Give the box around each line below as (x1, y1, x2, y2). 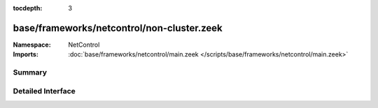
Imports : (13, 50, 38, 59)
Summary (13, 68, 48, 77)
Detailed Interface (13, 86, 76, 95)
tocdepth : (13, 4, 43, 12)
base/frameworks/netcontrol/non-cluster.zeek (13, 22, 223, 34)
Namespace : (13, 40, 52, 49)
